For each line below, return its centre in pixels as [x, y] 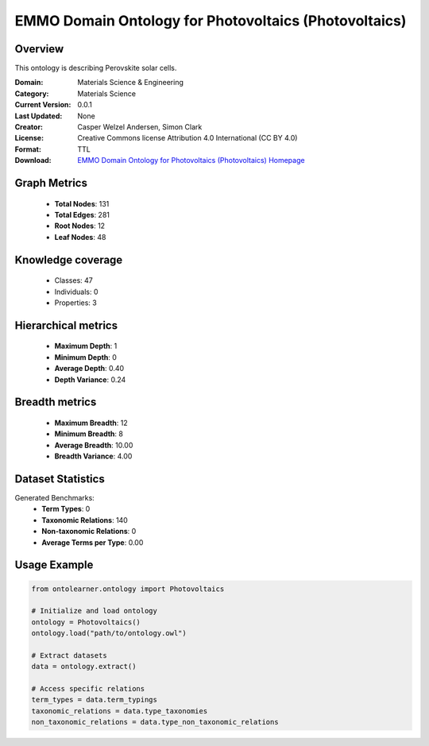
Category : [32, 93]
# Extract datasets [69, 655]
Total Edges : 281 [82, 215]
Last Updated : [39, 116]
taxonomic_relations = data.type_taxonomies [120, 711]
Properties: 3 [75, 303]
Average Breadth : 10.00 [94, 445]
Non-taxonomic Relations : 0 [89, 531]
